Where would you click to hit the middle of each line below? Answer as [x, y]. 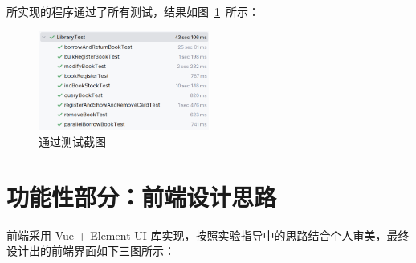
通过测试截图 [72, 142]
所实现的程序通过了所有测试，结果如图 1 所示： [133, 11]
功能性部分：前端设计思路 [142, 196]
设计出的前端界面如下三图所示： [91, 251]
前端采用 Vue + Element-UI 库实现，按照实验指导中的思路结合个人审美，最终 [208, 235]
